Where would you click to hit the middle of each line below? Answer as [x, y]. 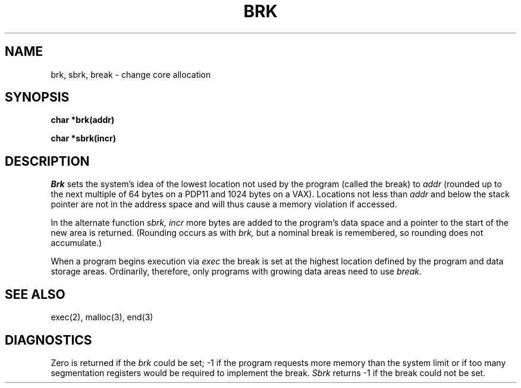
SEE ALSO [35, 294]
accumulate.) [76, 243]
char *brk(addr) [83, 120]
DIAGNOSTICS [48, 340]
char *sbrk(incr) [84, 138]
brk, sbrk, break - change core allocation [131, 74]
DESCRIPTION [47, 161]
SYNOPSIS [37, 97]
